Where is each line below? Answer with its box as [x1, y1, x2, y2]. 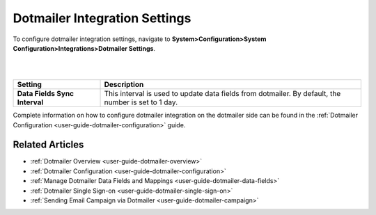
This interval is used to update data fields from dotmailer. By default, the [104, 89, 341, 99]
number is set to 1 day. [104, 97, 178, 107]
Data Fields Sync [17, 89, 75, 99]
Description [104, 80, 144, 90]
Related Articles [13, 139, 84, 151]
